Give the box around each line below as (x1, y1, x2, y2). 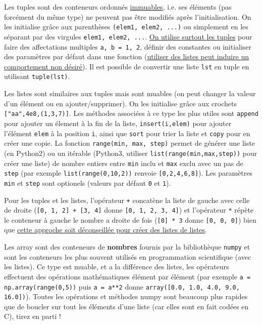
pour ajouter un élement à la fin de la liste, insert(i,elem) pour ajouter (4, 117, 232, 128)
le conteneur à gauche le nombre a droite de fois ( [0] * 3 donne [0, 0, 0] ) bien (4, 214, 256, 225)
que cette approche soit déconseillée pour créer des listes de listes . (4, 224, 207, 235)
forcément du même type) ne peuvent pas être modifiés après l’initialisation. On (4, 11, 251, 22)
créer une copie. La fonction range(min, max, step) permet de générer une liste (4, 138, 255, 148)
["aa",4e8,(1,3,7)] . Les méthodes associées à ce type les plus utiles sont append (4, 108, 258, 118)
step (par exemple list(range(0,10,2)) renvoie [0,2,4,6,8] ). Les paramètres (4, 168, 253, 178)
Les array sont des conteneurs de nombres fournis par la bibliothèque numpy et (4, 241, 250, 252)
